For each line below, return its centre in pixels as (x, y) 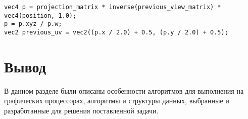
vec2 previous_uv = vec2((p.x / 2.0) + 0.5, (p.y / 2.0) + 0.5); (116, 32)
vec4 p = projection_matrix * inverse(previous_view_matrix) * (113, 7)
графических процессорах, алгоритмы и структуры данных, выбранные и (117, 101)
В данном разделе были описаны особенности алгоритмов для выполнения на (124, 90)
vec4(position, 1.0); (40, 15)
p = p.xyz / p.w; (33, 24)
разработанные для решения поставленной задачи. (81, 110)
